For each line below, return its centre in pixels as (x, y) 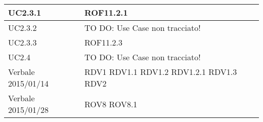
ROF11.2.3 (103, 42)
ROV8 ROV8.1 (111, 104)
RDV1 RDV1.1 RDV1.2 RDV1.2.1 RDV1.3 (161, 72)
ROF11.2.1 (106, 12)
